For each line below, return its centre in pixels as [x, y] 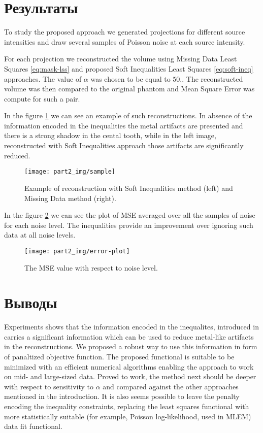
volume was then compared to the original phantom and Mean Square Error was [129, 89]
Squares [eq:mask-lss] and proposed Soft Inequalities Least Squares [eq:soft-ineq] [129, 68]
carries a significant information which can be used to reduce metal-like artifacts [129, 336]
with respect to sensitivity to [49, 386]
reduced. [17, 155]
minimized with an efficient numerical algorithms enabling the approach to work [129, 366]
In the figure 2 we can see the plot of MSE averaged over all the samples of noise [130, 215]
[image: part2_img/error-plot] [77, 251]
